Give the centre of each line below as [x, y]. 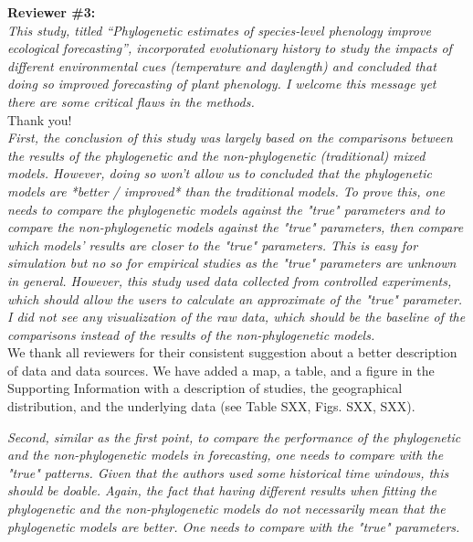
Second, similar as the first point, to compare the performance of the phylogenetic [234, 436]
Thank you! [40, 119]
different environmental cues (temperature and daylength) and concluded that [222, 65]
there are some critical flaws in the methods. [131, 101]
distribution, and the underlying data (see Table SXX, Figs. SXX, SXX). [211, 406]
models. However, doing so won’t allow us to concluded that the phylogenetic [220, 173]
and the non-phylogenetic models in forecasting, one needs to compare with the [226, 455]
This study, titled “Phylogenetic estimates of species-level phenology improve [219, 30]
